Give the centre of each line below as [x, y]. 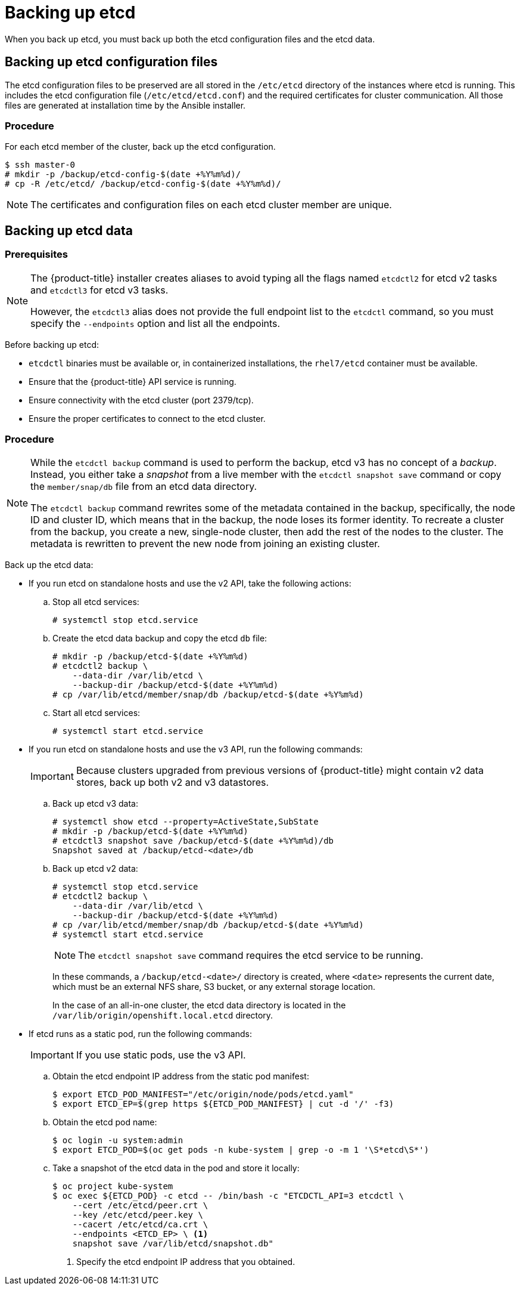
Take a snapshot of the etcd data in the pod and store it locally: [176, 1168]
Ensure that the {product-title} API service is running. [133, 381]
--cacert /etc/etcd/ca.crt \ [140, 1225]
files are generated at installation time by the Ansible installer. [125, 105]
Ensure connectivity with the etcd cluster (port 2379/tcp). [141, 400]
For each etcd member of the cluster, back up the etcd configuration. [140, 147]
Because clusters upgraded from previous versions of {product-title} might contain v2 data [280, 771]
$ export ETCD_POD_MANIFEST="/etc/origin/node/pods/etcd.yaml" [203, 1095]
